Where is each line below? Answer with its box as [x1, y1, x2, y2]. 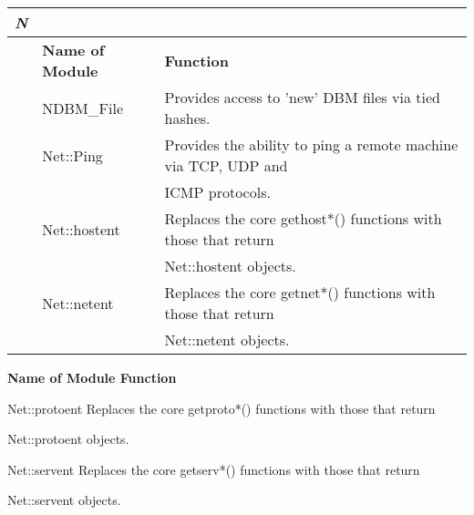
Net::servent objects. [7, 490, 121, 510]
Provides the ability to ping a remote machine [164, 134, 459, 155]
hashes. [164, 108, 211, 129]
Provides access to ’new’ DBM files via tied [164, 87, 440, 108]
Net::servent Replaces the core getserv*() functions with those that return [7, 459, 420, 479]
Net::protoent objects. [7, 429, 129, 448]
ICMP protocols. [164, 181, 271, 202]
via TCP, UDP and [164, 155, 288, 176]
